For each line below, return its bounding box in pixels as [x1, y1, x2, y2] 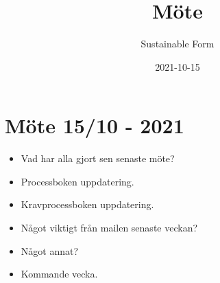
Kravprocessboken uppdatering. [21, 197, 154, 212]
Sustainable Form [140, 36, 215, 51]
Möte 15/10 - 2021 [5, 111, 184, 139]
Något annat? [21, 243, 79, 258]
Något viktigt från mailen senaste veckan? [21, 220, 198, 235]
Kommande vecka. [21, 267, 98, 281]
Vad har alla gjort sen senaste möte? [21, 151, 175, 166]
